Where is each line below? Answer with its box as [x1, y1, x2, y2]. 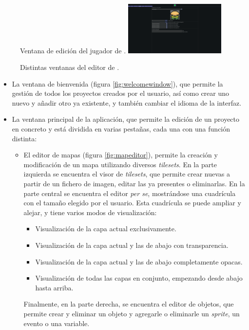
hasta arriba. [35, 282, 74, 292]
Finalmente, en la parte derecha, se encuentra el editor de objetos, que [23, 299, 234, 309]
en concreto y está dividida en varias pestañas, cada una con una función [12, 124, 230, 134]
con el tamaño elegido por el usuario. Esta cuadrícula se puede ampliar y [23, 198, 241, 208]
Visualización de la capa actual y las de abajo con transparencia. [35, 240, 229, 250]
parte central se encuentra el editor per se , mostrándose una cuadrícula [23, 188, 236, 198]
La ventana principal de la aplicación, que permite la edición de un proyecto [12, 114, 240, 124]
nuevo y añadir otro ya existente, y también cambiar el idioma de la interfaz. [12, 97, 242, 108]
